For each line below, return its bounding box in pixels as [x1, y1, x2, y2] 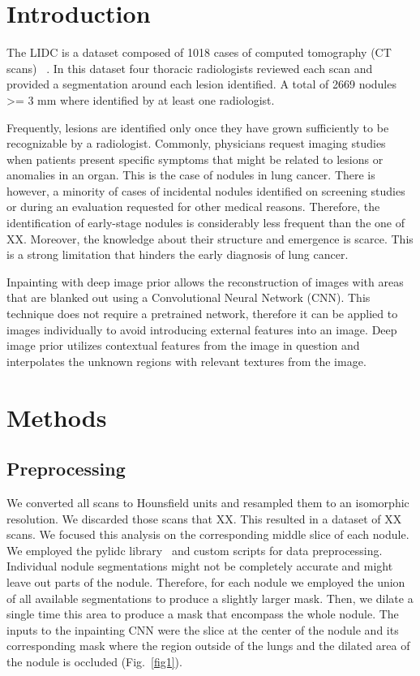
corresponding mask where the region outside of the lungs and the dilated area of [6, 637, 410, 654]
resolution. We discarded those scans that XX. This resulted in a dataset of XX [6, 510, 402, 527]
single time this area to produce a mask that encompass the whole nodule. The [6, 605, 399, 622]
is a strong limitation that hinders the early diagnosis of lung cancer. [6, 246, 349, 263]
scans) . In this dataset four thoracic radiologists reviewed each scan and [6, 59, 373, 76]
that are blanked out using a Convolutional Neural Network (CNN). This [6, 289, 371, 306]
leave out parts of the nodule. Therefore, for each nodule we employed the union [6, 573, 405, 590]
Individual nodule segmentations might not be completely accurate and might [6, 558, 393, 575]
